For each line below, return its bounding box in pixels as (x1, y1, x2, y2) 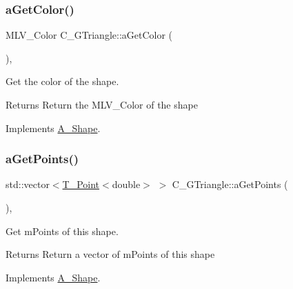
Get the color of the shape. (6, 74, 119, 88)
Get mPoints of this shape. (6, 223, 119, 238)
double (112, 177, 141, 192)
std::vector (6, 177, 50, 192)
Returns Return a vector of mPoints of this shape (6, 247, 215, 261)
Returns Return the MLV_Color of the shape (6, 97, 198, 111)
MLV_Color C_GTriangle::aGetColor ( (6, 28, 173, 42)
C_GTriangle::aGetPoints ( (172, 177, 288, 192)
